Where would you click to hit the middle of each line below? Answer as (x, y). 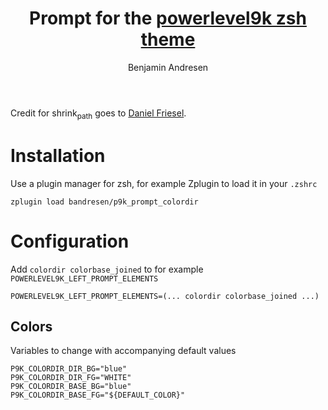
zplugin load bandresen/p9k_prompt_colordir (104, 202)
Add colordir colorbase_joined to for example (107, 269)
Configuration (70, 241)
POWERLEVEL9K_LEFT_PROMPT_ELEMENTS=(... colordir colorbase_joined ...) (165, 296)
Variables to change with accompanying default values (123, 351)
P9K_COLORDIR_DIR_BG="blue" (69, 369)
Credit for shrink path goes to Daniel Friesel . (98, 114)
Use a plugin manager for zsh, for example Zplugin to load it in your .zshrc (164, 183)
